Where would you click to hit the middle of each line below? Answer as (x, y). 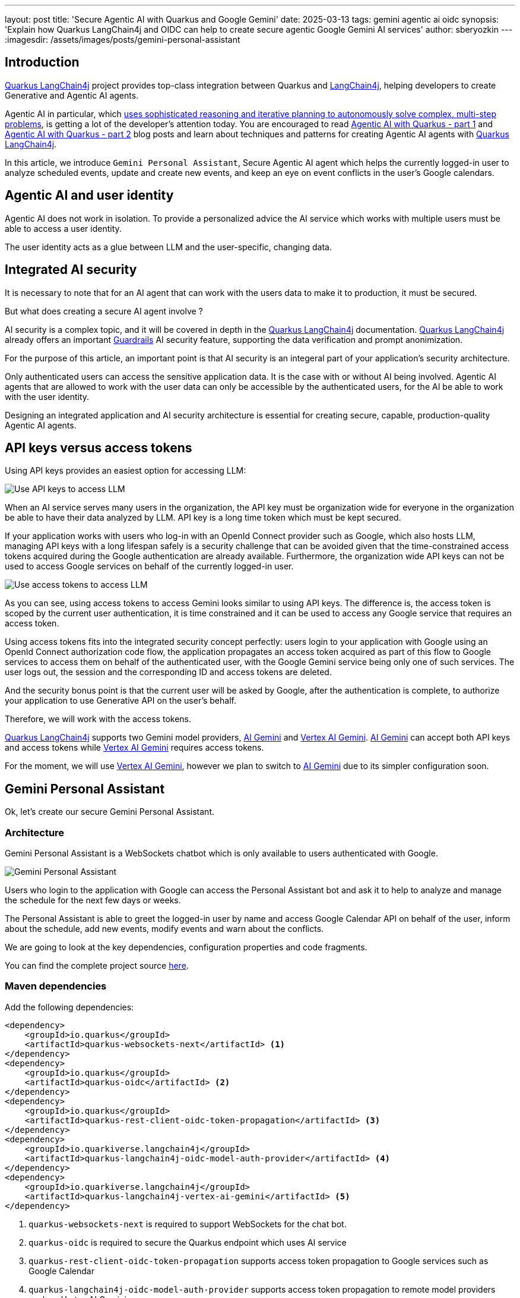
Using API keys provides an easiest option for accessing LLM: (126, 471)
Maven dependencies (56, 986)
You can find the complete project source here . (97, 965)
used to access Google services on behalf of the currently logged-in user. (149, 566)
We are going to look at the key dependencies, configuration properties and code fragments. (186, 947)
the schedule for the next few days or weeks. (93, 900)
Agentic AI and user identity (89, 196)
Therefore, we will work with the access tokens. (98, 719)
